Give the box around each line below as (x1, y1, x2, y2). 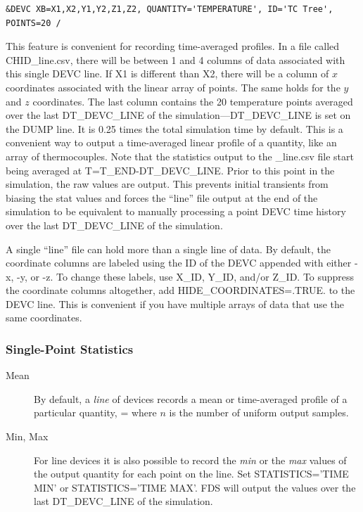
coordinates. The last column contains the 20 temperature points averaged (32, 94, 353, 108)
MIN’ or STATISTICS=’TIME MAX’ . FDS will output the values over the (34, 480, 356, 494)
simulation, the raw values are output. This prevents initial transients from (6, 177, 329, 191)
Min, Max (6, 429, 49, 444)
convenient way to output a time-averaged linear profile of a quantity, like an (6, 135, 337, 150)
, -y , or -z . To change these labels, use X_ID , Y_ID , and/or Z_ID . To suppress (11, 269, 355, 283)
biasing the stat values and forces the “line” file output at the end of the (6, 190, 318, 205)
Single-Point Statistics (6, 340, 134, 357)
